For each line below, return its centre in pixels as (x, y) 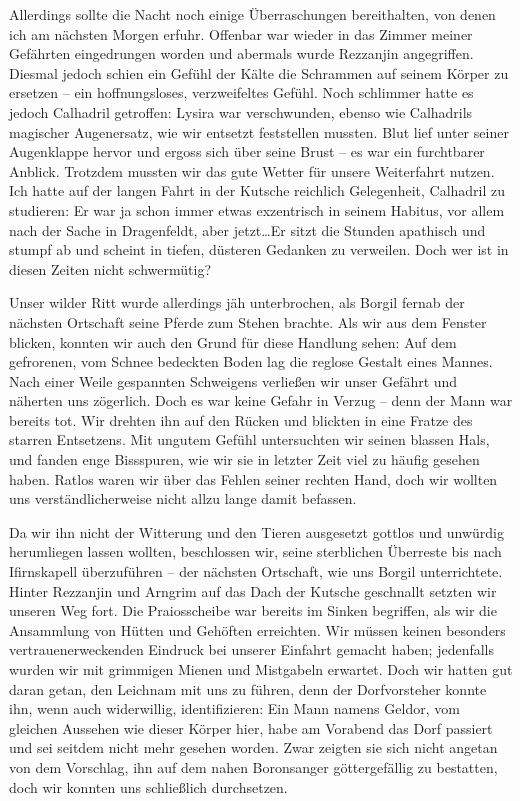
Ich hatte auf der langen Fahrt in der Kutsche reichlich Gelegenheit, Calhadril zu (257, 190)
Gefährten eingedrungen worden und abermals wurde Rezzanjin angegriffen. (241, 53)
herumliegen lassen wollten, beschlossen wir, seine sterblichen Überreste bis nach (255, 551)
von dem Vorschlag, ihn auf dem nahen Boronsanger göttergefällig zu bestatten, (253, 766)
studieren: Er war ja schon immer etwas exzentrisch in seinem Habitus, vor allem (257, 209)
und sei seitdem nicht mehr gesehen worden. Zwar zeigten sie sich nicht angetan (253, 747)
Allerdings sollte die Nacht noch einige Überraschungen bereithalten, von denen (252, 14)
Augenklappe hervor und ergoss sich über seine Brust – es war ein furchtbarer (247, 151)
